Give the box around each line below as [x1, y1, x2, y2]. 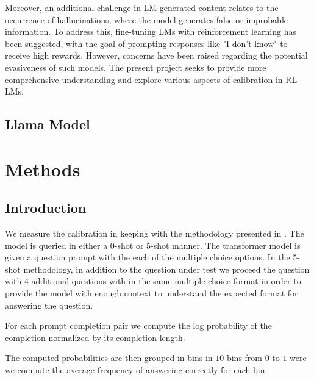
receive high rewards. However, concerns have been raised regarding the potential [5, 49, 308, 62]
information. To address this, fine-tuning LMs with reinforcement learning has [5, 25, 296, 38]
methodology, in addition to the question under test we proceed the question [23, 262, 310, 275]
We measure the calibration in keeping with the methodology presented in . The [5, 227, 304, 240]
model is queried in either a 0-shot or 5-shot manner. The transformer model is [5, 238, 301, 251]
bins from [226, 351, 262, 364]
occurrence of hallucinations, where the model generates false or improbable [5, 13, 288, 26]
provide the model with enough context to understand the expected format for [5, 287, 298, 299]
